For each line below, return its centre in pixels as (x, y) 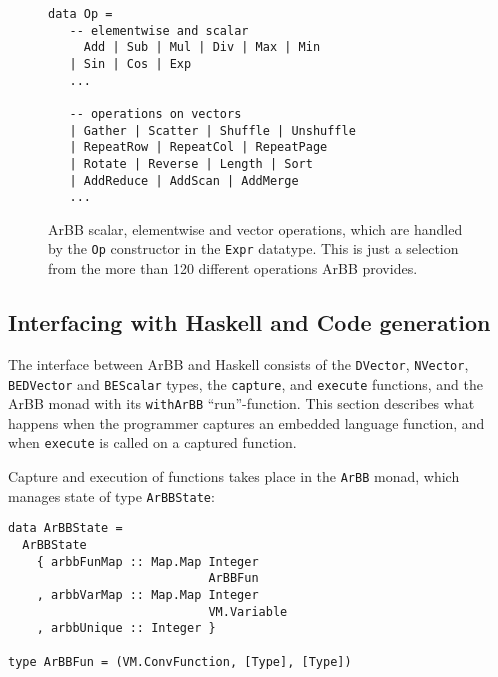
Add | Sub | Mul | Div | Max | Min (202, 47)
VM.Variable (248, 611)
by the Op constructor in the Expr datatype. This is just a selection (253, 248)
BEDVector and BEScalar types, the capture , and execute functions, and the (245, 383)
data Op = (80, 14)
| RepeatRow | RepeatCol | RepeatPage (198, 147)
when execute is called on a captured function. (152, 442)
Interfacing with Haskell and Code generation (249, 322)
